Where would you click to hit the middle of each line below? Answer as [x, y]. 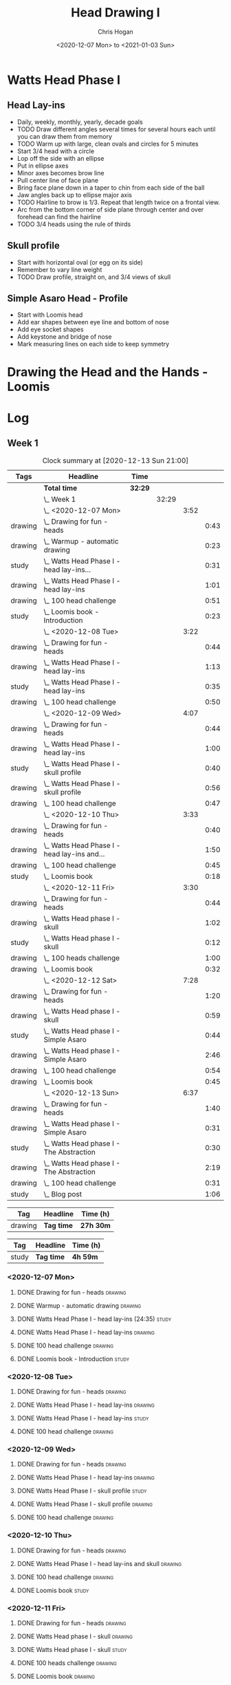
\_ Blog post [63, 1194]
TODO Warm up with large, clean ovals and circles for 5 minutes [108, 144]
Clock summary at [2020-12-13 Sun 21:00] [115, 460]
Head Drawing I [115, 13]
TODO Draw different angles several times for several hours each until [116, 129]
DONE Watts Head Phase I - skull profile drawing [85, 1504]
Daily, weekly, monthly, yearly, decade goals [80, 122]
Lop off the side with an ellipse [60, 158]
